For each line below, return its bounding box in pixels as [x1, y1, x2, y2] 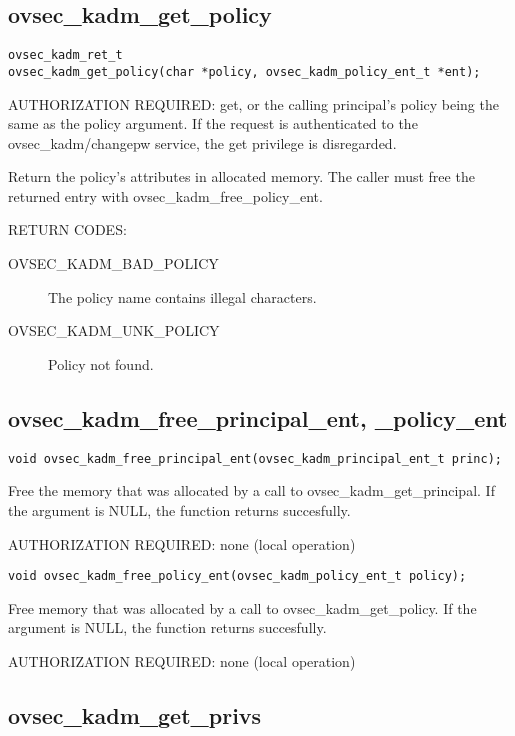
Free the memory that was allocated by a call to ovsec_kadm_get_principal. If [8, 480, 495, 501]
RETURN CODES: [8, 219, 127, 240]
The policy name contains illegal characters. [48, 286, 317, 307]
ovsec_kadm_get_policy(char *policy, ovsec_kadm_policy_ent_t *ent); [8, 64, 481, 79]
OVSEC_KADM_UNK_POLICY [8, 320, 220, 341]
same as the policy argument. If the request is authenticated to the [8, 113, 418, 134]
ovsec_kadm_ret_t [8, 48, 123, 63]
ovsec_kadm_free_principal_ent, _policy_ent [8, 402, 508, 433]
